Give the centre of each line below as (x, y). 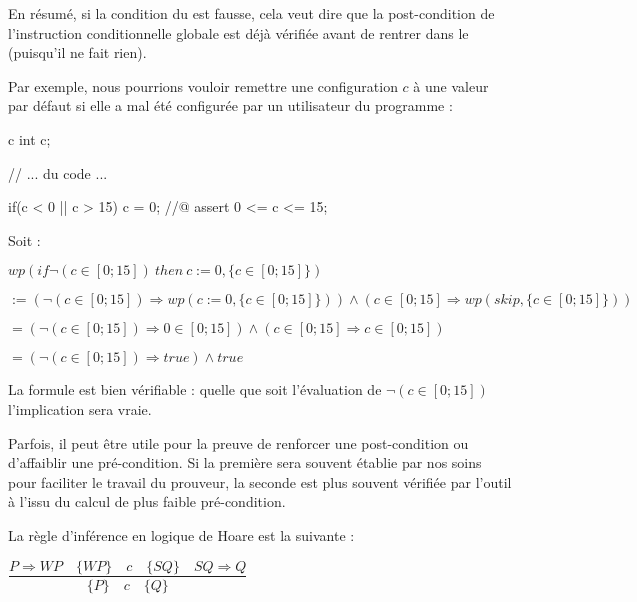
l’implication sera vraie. (80, 408)
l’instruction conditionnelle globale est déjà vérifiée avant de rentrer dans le (238, 32)
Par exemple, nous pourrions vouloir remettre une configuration (203, 85)
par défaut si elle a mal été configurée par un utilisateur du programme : (230, 105)
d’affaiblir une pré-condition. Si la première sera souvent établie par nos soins (245, 462)
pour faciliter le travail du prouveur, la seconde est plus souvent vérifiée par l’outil (260, 481)
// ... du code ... (58, 172)
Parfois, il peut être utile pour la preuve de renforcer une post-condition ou (238, 442)
